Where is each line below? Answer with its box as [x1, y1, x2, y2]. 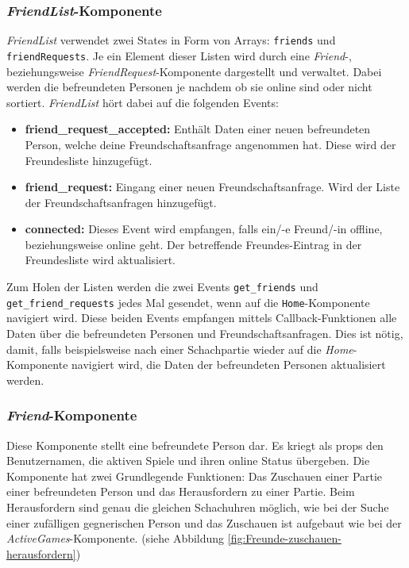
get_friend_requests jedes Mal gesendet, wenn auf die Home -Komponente [6, 294, 370, 310]
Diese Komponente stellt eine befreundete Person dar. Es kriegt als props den [6, 436, 384, 453]
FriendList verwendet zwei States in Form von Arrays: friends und [6, 32, 336, 48]
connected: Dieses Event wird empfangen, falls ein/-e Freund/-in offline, [25, 221, 383, 237]
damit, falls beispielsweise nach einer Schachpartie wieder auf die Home [6, 340, 353, 357]
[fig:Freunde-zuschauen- [227, 530, 341, 547]
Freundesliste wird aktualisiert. [25, 251, 176, 268]
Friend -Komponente [6, 405, 137, 425]
